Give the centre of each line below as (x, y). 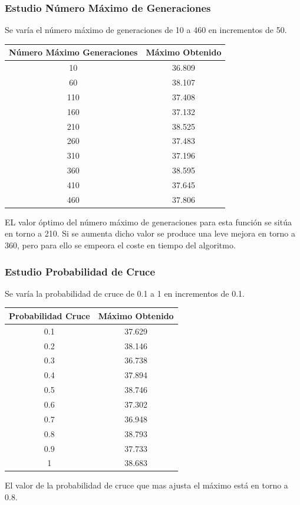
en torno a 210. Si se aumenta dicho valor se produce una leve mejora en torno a (150, 233)
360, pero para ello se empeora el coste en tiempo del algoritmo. (120, 245)
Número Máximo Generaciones (73, 52)
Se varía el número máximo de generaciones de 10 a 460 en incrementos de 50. (146, 30)
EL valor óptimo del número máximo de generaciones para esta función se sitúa (148, 222)
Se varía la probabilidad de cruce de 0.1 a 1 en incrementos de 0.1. (125, 293)
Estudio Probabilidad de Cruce (80, 271)
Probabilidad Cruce (50, 315)
